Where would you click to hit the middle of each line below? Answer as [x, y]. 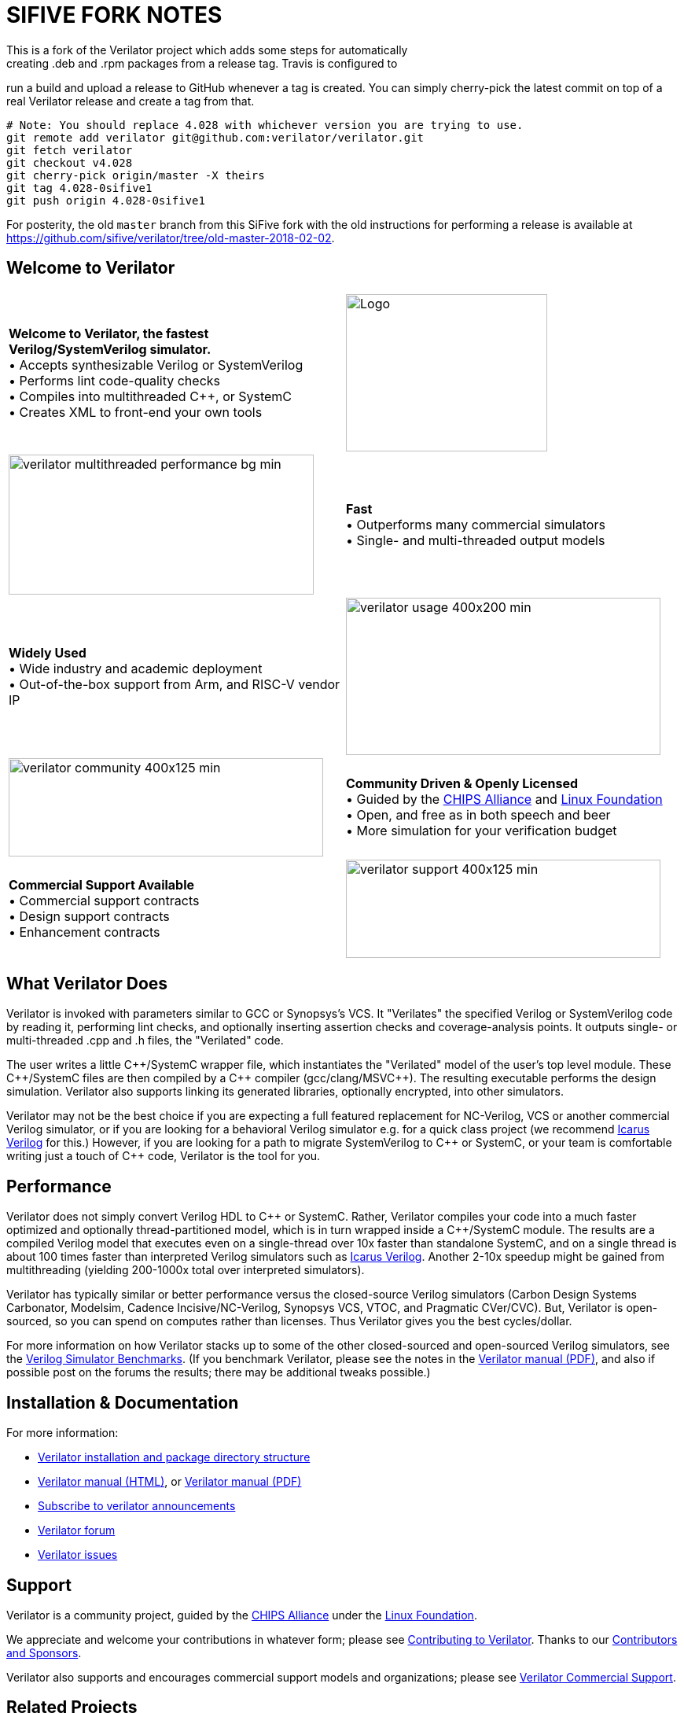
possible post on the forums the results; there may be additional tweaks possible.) [219, 1372]
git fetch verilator [70, 150]
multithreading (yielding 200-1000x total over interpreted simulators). [186, 1270]
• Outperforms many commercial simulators [476, 524]
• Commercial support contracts [104, 901]
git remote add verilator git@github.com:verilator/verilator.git [215, 137]
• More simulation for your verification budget [482, 831]
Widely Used [48, 652]
